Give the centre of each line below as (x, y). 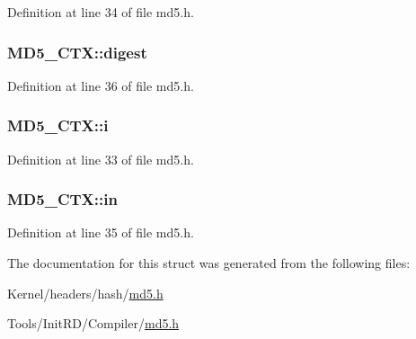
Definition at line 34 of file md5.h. (101, 12)
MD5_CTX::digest (77, 52)
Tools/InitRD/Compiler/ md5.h (93, 323)
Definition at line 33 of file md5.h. (101, 159)
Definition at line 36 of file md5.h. (101, 85)
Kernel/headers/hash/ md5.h (85, 293)
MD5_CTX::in (62, 199)
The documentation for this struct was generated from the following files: (209, 263)
